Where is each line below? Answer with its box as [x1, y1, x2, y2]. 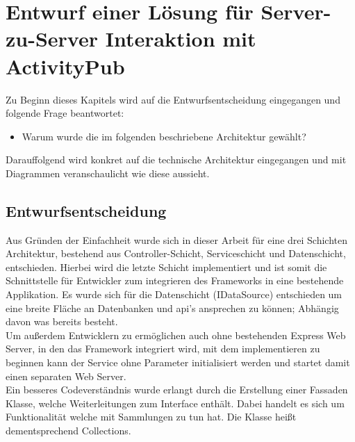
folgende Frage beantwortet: [6, 106, 124, 120]
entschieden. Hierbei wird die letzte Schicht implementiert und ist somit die [6, 259, 327, 274]
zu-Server [6, 24, 98, 53]
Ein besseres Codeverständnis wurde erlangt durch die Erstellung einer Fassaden [6, 382, 348, 397]
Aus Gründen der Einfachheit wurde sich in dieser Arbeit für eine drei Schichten [6, 232, 347, 247]
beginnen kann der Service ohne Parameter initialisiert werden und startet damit [6, 355, 350, 370]
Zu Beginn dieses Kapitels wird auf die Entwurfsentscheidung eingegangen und [6, 92, 340, 106]
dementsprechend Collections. [6, 423, 131, 437]
